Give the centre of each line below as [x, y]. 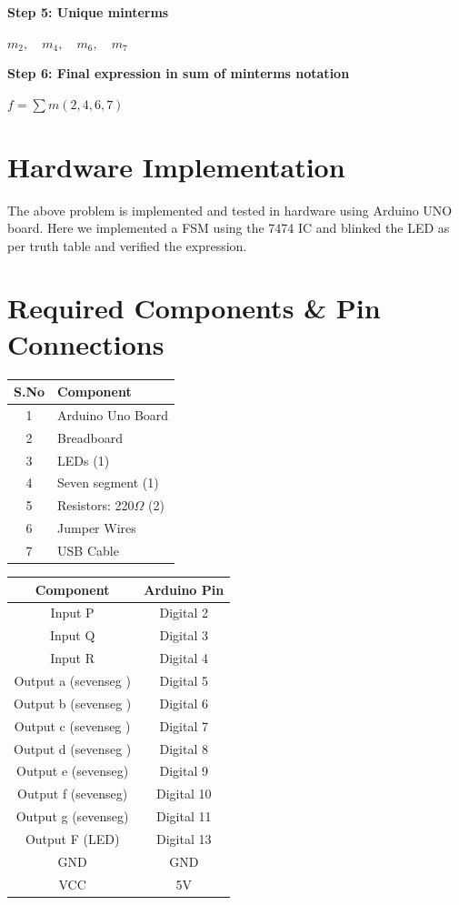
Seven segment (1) [108, 483]
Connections [86, 343]
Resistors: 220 [96, 505]
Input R [73, 658]
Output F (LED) [72, 838]
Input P [72, 613]
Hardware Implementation [176, 166]
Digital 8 [184, 748]
